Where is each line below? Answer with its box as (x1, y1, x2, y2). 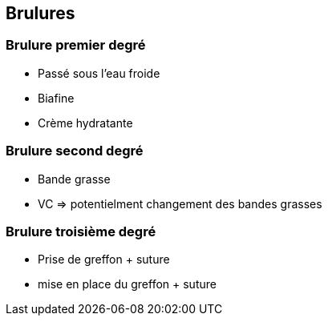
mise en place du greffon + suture (38, 277, 217, 292)
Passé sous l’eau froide (38, 66, 160, 80)
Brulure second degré (6, 143, 144, 159)
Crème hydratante (38, 115, 133, 130)
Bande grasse (38, 171, 111, 186)
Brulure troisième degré (6, 223, 156, 239)
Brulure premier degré (6, 37, 146, 54)
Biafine (38, 91, 75, 105)
